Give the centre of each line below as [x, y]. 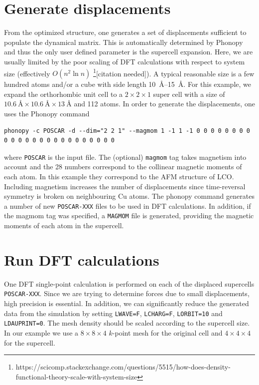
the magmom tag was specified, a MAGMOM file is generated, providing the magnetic [129, 215]
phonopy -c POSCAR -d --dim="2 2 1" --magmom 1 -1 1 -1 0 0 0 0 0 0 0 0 [127, 131]
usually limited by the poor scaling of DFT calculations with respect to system [125, 61]
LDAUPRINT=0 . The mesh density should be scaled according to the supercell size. [127, 323]
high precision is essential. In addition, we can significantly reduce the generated [127, 303]
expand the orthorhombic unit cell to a [64, 94]
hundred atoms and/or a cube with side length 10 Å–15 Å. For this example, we [128, 84]
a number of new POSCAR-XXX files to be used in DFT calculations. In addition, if [128, 205]
